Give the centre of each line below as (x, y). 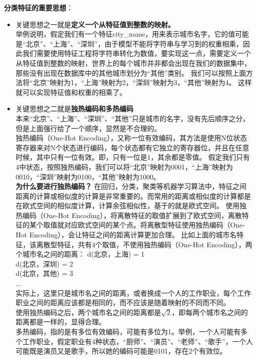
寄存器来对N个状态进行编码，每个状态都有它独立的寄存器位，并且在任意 (132, 147)
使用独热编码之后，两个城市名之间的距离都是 (88, 312)
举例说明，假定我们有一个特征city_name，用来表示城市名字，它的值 (125, 34)
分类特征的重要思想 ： (39, 7)
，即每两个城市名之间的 (210, 312)
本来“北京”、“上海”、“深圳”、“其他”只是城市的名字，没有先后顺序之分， (132, 118)
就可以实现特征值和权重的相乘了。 (71, 92)
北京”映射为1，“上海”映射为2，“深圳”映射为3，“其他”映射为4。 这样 (142, 82)
